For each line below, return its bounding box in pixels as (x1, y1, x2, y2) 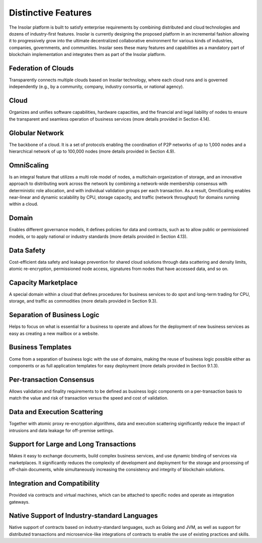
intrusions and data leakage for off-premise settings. (9, 427, 114, 433)
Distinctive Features (9, 7, 92, 18)
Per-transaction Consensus (9, 375, 95, 384)
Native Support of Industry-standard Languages (9, 511, 158, 520)
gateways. (9, 499, 30, 505)
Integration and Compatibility (9, 479, 100, 488)
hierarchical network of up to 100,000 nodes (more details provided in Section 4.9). (9, 148, 176, 154)
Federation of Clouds (9, 64, 74, 72)
